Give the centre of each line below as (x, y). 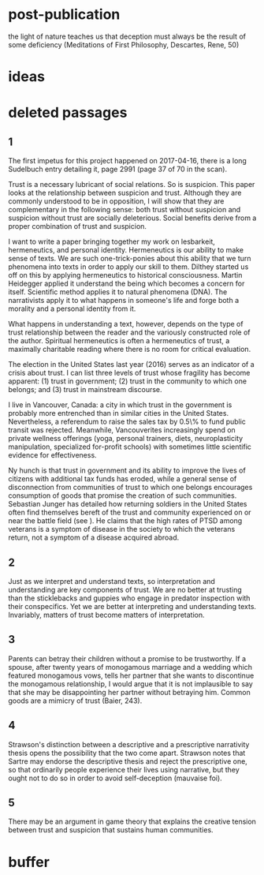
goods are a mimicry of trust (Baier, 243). (75, 701)
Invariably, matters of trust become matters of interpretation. (106, 615)
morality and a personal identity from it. (72, 308)
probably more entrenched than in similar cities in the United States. (119, 413)
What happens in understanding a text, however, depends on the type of (126, 324)
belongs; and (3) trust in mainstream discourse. (86, 390)
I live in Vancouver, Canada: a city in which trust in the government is (120, 405)
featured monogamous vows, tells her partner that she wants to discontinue (131, 675)
